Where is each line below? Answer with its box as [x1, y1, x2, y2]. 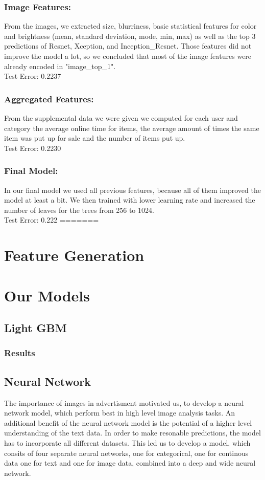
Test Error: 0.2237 [4, 71, 61, 81]
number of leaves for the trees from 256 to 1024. [4, 204, 154, 215]
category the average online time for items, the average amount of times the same [4, 122, 259, 133]
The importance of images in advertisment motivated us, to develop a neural [4, 397, 244, 408]
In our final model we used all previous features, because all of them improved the [4, 184, 261, 195]
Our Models [4, 285, 90, 306]
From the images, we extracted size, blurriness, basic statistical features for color [4, 20, 257, 31]
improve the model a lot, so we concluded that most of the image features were [4, 51, 252, 61]
